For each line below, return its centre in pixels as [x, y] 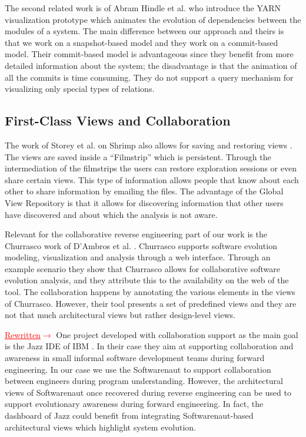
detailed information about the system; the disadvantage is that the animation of [151, 65]
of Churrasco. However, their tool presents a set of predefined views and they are [151, 303]
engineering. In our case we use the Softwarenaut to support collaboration [138, 369]
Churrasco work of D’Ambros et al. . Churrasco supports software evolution [141, 245]
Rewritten [23, 334]
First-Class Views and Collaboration [118, 120]
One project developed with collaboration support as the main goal [177, 334]
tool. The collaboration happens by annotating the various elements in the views [150, 292]
